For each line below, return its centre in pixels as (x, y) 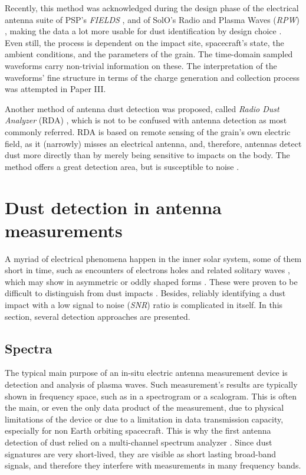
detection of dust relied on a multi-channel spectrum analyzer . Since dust (139, 442)
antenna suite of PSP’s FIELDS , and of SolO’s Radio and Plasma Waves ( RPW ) (152, 19)
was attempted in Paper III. (55, 89)
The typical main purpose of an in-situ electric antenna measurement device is (146, 373)
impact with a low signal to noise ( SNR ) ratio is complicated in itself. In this (144, 304)
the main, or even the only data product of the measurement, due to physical (144, 407)
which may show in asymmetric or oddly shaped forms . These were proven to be (151, 281)
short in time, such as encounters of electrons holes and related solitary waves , (147, 270)
